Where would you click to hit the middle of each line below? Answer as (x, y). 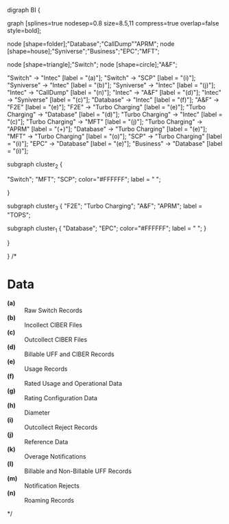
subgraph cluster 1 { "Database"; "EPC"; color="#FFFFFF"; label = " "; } (107, 229)
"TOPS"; (19, 215)
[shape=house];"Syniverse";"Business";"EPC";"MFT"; (83, 51)
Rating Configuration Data (61, 398)
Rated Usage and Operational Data (73, 384)
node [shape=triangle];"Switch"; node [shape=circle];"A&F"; (92, 64)
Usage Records (46, 369)
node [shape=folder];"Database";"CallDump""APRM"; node (91, 44)
